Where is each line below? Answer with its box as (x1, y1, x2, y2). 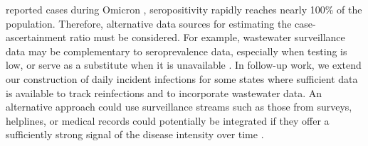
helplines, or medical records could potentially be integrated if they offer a (6, 113, 330, 128)
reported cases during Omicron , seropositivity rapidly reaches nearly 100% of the (6, 2, 362, 16)
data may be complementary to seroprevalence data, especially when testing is (6, 43, 347, 58)
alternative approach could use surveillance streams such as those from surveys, (6, 99, 352, 114)
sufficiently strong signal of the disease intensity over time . (6, 127, 264, 142)
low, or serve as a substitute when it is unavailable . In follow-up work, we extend (6, 57, 362, 72)
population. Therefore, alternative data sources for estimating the (6, 16, 292, 30)
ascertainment (6, 30, 67, 45)
